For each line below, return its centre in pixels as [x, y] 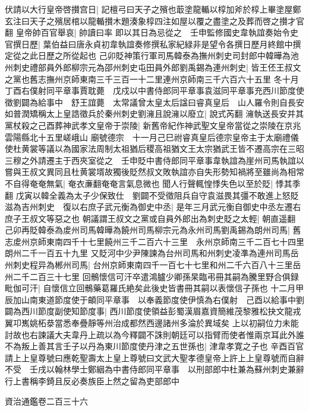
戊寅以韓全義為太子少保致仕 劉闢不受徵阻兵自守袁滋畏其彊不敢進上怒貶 [157, 195]
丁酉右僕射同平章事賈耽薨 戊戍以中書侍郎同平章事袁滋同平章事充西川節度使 [154, 90]
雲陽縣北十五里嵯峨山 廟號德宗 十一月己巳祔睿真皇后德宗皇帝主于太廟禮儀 [152, 137]
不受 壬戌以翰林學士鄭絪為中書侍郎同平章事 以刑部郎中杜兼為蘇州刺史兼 [150, 369]
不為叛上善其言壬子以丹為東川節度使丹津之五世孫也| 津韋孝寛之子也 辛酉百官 [154, 346]
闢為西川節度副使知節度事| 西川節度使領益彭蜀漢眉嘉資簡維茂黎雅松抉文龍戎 [153, 311]
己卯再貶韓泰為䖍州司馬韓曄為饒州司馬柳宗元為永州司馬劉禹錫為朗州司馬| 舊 [153, 230]
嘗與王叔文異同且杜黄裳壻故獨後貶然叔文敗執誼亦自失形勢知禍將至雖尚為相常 [154, 172]
